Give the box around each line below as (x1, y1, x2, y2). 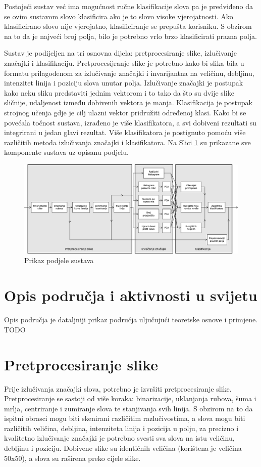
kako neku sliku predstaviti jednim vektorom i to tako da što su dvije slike (4, 87, 234, 98)
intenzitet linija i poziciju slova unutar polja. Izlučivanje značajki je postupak (4, 77, 243, 88)
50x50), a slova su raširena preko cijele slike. (4, 452, 141, 463)
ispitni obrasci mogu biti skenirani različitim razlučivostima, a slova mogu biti (4, 413, 245, 423)
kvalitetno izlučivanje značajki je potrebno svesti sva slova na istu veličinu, (4, 433, 235, 443)
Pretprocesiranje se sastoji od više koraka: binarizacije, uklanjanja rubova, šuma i (4, 393, 256, 404)
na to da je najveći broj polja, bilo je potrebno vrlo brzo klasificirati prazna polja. (4, 30, 257, 41)
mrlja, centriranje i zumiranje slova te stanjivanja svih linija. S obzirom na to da (4, 403, 253, 413)
